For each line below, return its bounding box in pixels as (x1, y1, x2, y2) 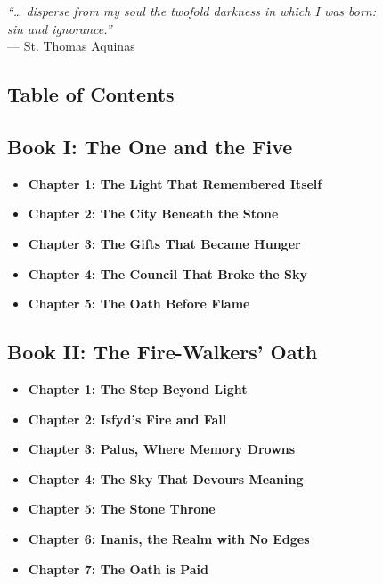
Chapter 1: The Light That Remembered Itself (28, 174, 322, 193)
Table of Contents (7, 80, 175, 108)
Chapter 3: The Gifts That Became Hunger (28, 234, 301, 252)
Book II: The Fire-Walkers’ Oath (7, 338, 318, 366)
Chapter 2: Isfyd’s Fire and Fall (28, 409, 227, 428)
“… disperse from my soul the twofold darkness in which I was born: (7, 2, 377, 20)
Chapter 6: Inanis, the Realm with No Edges (28, 529, 310, 547)
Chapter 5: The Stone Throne (28, 499, 216, 518)
